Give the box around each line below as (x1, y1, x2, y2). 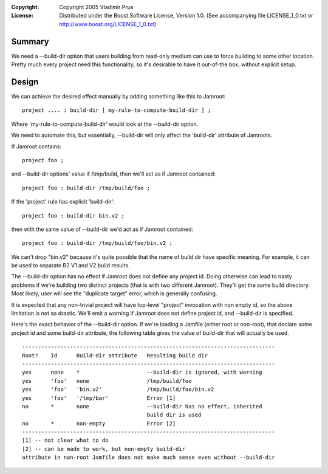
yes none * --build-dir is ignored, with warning (22, 369, 262, 376)
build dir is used (146, 411, 202, 419)
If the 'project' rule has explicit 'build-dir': (11, 198, 115, 205)
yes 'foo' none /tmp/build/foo (22, 377, 192, 384)
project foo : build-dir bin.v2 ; (22, 212, 125, 219)
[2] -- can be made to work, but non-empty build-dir (22, 445, 185, 452)
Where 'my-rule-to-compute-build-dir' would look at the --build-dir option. (11, 120, 199, 128)
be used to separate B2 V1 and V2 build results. (11, 262, 130, 269)
